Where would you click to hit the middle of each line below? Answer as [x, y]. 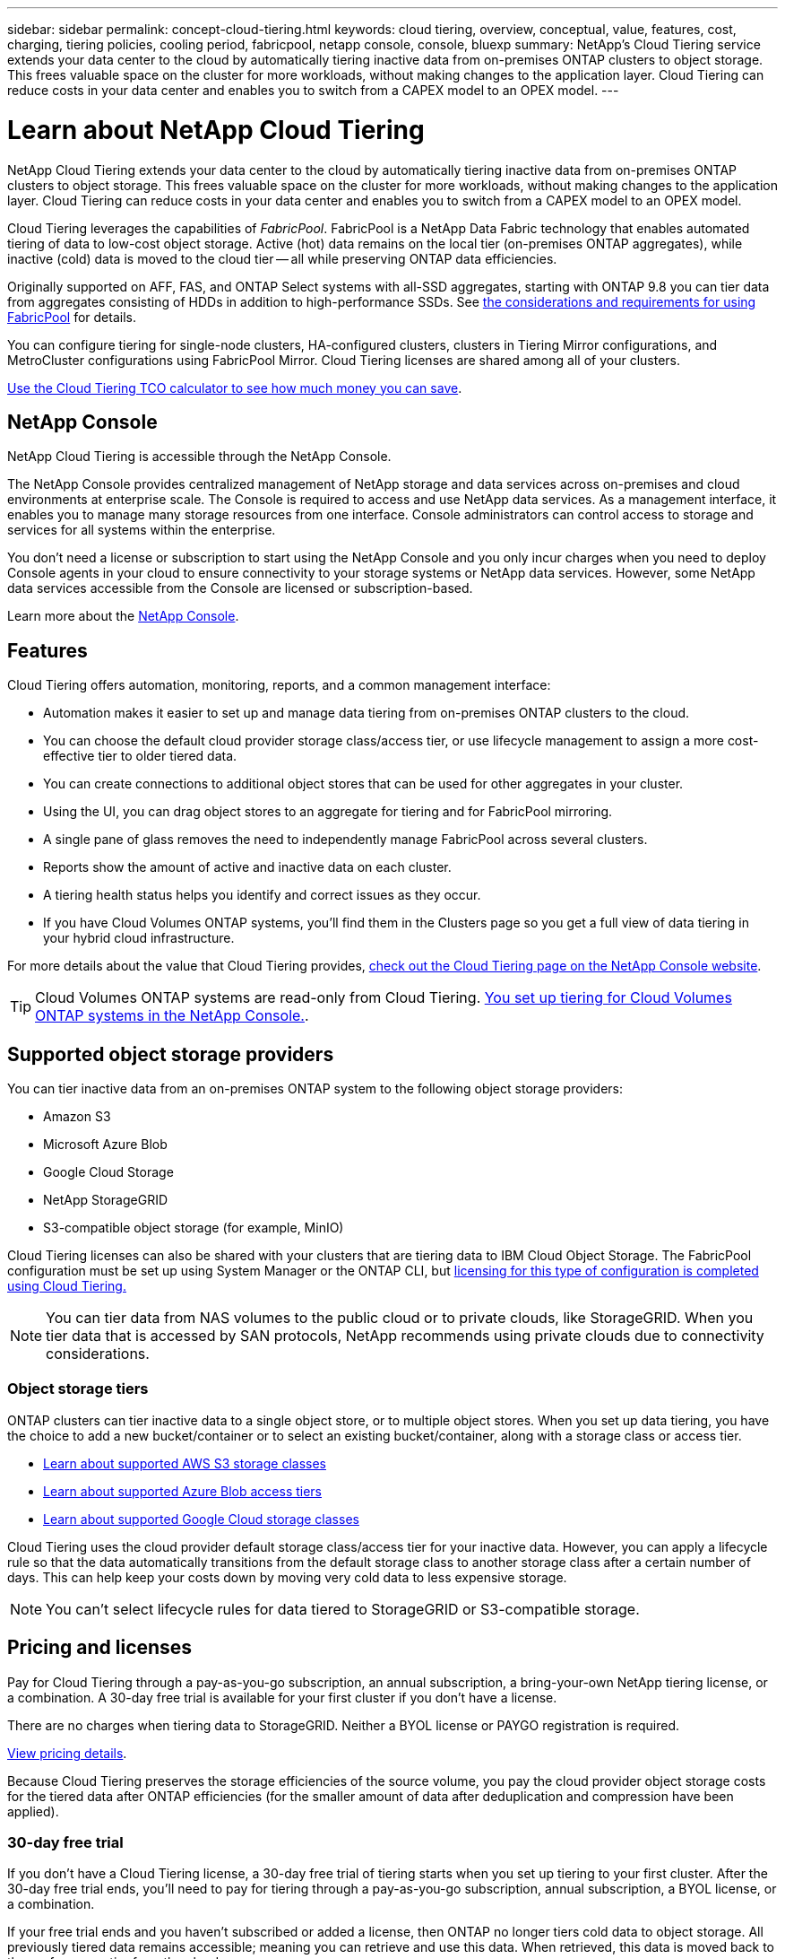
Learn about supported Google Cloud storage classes [201, 1519]
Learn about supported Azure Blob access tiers [183, 1491]
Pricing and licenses [100, 1648]
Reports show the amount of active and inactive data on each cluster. [247, 867]
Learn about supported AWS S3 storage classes [185, 1463]
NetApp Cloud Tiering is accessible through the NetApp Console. [199, 457]
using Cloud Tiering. [67, 1286]
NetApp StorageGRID [106, 1200]
